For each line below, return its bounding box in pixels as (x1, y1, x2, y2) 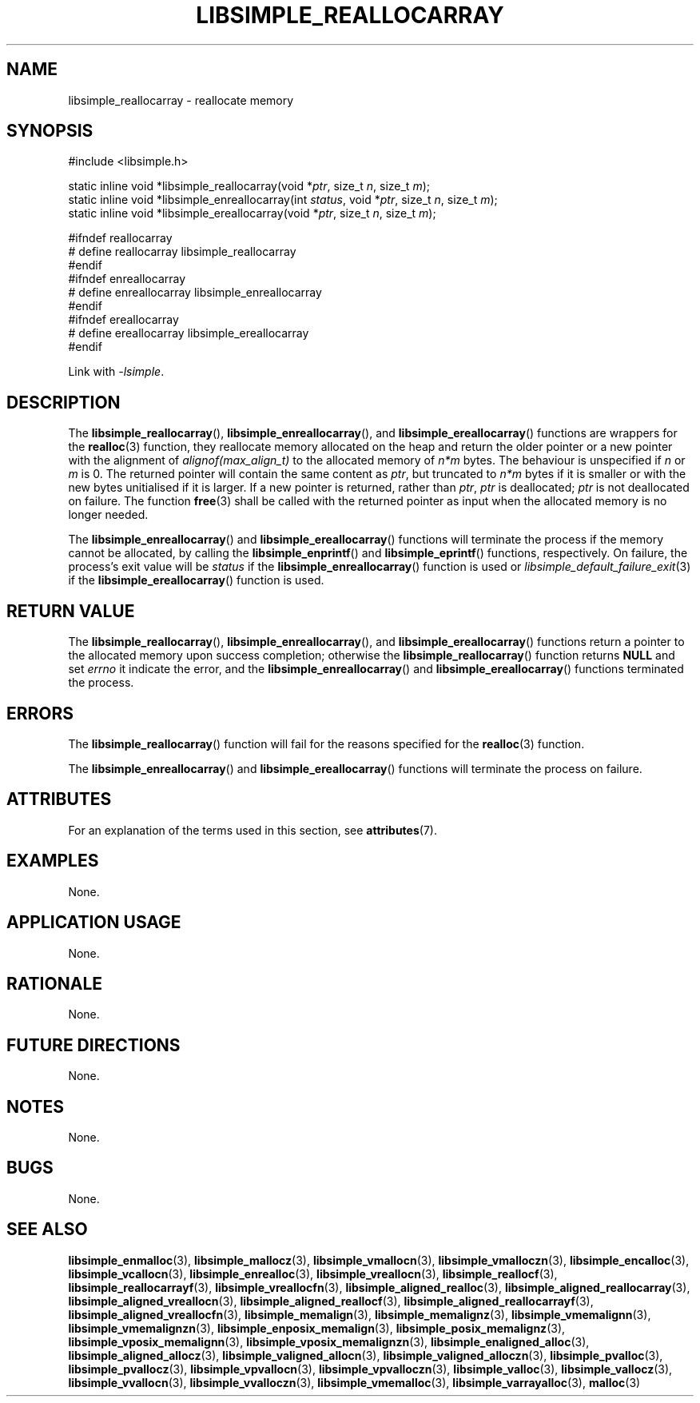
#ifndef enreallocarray (68, 272, 186, 286)
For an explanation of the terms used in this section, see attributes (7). (68, 823, 437, 837)
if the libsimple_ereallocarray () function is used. (68, 573, 324, 588)
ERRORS (6, 703, 74, 723)
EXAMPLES (6, 851, 99, 871)
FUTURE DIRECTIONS (6, 1034, 181, 1055)
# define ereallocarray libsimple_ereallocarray (68, 326, 309, 341)
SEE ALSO (6, 1219, 88, 1240)
